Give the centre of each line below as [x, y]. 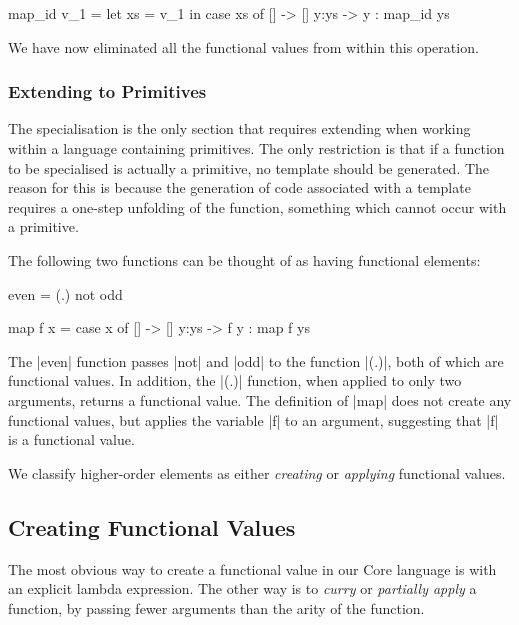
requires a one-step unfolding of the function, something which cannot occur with [257, 206]
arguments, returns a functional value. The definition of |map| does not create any [260, 399]
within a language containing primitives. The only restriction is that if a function [256, 148]
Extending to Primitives [107, 91]
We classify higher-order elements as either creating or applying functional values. [257, 472]
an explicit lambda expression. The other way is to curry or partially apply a [242, 588]
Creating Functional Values [152, 526]
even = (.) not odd [65, 293]
